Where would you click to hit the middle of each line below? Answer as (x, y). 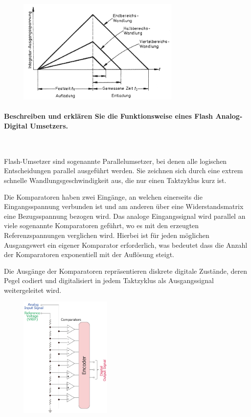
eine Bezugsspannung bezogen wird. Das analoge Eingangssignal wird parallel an (125, 216)
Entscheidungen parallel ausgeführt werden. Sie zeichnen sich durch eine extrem (124, 170)
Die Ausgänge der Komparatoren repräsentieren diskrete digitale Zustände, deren (126, 271)
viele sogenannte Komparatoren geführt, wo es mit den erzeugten (102, 225)
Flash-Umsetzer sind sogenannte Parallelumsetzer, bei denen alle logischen (115, 161)
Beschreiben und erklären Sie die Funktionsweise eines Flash (109, 116)
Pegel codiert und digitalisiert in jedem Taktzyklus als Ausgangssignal (109, 280)
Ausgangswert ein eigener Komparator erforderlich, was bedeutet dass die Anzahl (126, 245)
